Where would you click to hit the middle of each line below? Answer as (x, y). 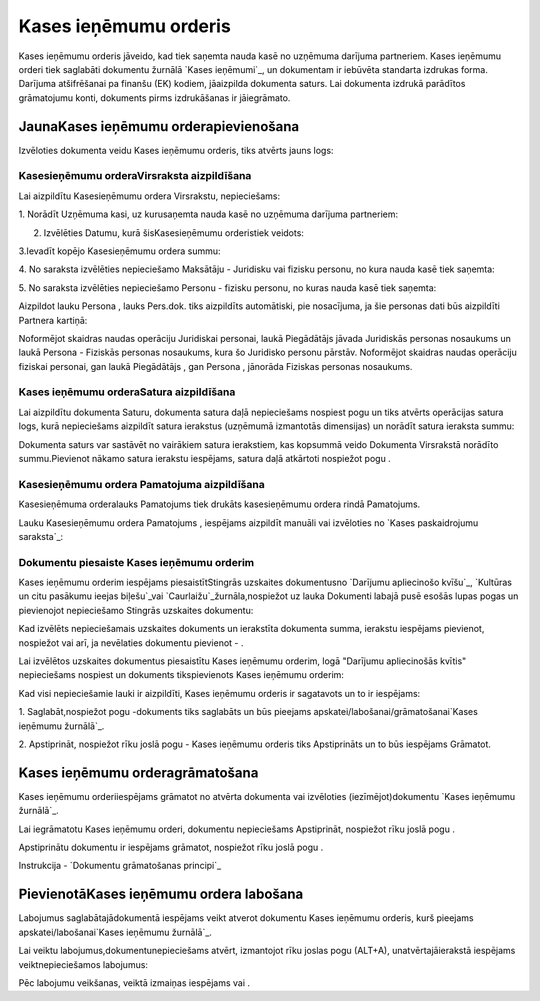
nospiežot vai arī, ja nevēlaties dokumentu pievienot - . (131, 642)
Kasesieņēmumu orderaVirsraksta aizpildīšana (135, 176)
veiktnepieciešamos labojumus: (83, 964)
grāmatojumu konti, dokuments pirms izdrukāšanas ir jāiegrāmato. (154, 97)
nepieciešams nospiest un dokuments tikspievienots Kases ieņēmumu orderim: (181, 675)
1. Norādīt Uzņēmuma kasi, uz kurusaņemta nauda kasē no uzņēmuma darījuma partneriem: (208, 214)
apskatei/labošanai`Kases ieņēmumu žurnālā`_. (115, 932)
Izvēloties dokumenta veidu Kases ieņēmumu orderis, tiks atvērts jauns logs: (176, 150)
